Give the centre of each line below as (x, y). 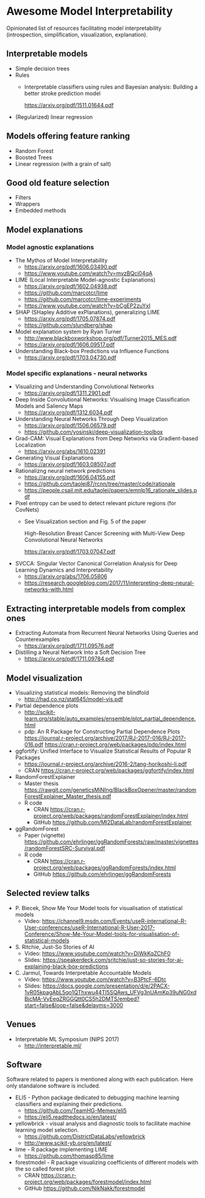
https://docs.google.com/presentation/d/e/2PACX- (106, 986)
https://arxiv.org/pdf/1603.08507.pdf (70, 464)
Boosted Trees (34, 157)
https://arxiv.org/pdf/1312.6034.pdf (68, 412)
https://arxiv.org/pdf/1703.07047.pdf (70, 552)
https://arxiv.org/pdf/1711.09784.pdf (69, 659)
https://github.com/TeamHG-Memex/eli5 (75, 1111)
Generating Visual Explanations (54, 458)
